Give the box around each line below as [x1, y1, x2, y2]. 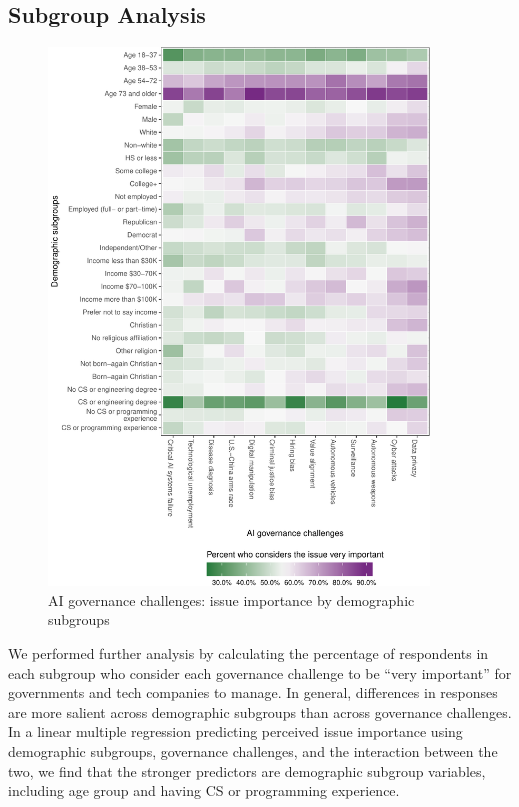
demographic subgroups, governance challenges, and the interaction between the [8, 740, 498, 761]
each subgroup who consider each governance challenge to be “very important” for [8, 662, 512, 683]
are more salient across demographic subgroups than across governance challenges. [8, 701, 512, 722]
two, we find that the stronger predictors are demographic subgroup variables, [8, 760, 486, 781]
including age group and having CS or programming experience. [8, 780, 400, 801]
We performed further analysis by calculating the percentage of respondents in [8, 642, 489, 663]
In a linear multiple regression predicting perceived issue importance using [8, 721, 463, 742]
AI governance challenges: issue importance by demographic [48, 589, 415, 610]
